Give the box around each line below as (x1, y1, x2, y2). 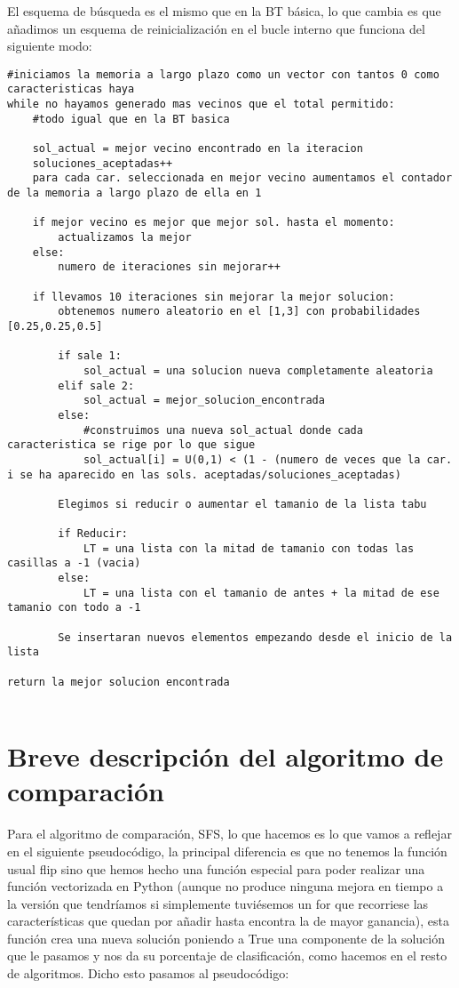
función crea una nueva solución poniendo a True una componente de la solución (7, 928, 445, 947)
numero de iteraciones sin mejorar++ (58, 261, 281, 274)
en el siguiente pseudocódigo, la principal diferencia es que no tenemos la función (7, 841, 447, 860)
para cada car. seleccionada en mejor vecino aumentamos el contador (32, 172, 453, 185)
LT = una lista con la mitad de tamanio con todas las (83, 542, 415, 555)
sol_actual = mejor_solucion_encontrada (83, 394, 325, 407)
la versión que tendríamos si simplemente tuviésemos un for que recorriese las (7, 894, 429, 912)
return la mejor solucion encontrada (7, 675, 230, 688)
